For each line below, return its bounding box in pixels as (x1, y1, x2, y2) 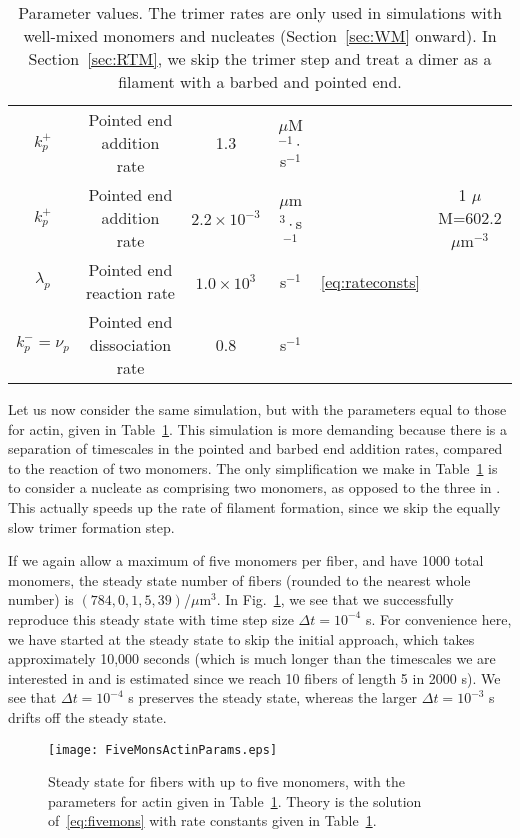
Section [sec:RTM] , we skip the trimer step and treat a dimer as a (28, 47, 492, 70)
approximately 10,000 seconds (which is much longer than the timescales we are (8, 648, 496, 669)
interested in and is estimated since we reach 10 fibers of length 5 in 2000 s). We (8, 667, 501, 688)
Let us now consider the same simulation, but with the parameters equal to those (8, 399, 507, 419)
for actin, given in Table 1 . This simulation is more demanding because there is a (8, 418, 508, 439)
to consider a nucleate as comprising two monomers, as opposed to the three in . (8, 477, 501, 498)
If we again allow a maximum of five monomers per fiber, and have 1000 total (8, 550, 484, 571)
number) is (8, 589, 74, 610)
